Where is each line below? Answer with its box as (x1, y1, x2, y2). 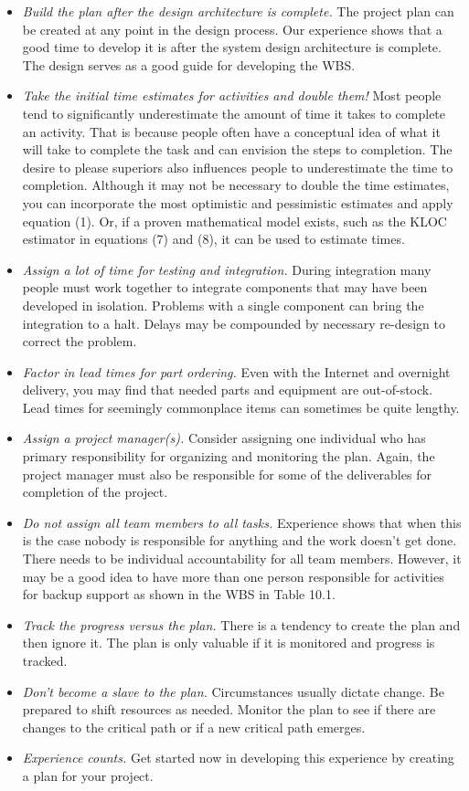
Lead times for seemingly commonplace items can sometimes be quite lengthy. (22, 397, 460, 417)
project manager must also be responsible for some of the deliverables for (22, 464, 432, 483)
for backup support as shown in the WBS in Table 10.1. (22, 585, 336, 604)
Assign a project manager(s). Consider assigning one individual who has (22, 428, 426, 448)
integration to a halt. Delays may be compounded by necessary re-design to (22, 313, 446, 332)
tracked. (22, 651, 68, 670)
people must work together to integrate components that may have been (22, 278, 428, 297)
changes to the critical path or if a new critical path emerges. (22, 717, 366, 736)
